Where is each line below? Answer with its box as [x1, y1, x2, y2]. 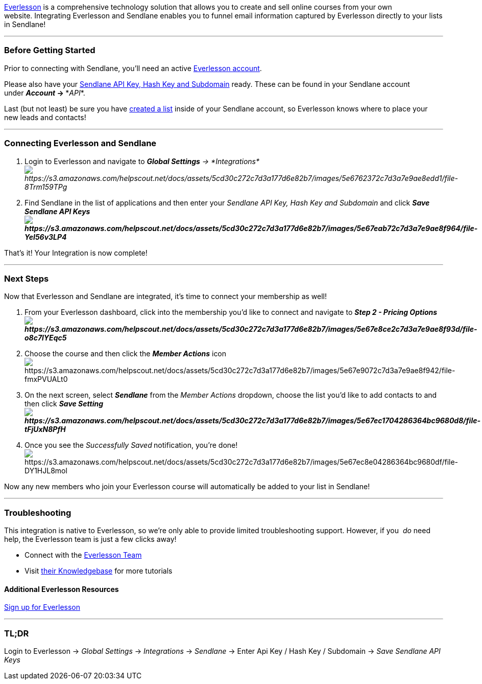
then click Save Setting [25, 399, 104, 408]
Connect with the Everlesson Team [25, 551, 142, 559]
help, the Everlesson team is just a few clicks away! [4, 535, 177, 543]
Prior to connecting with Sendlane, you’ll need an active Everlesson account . [4, 63, 262, 73]
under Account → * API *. [4, 88, 85, 97]
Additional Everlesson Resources [4, 584, 119, 594]
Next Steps [4, 273, 49, 284]
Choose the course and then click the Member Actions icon [25, 349, 227, 358]
